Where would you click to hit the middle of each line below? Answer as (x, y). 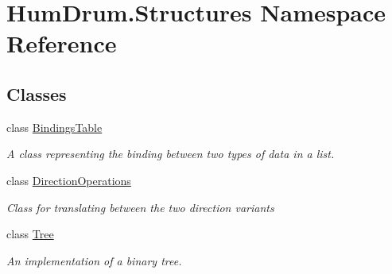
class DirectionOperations (69, 180)
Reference (62, 43)
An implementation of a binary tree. (94, 260)
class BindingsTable (54, 127)
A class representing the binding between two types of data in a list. (171, 154)
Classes (37, 93)
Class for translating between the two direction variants (140, 207)
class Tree (30, 234)
